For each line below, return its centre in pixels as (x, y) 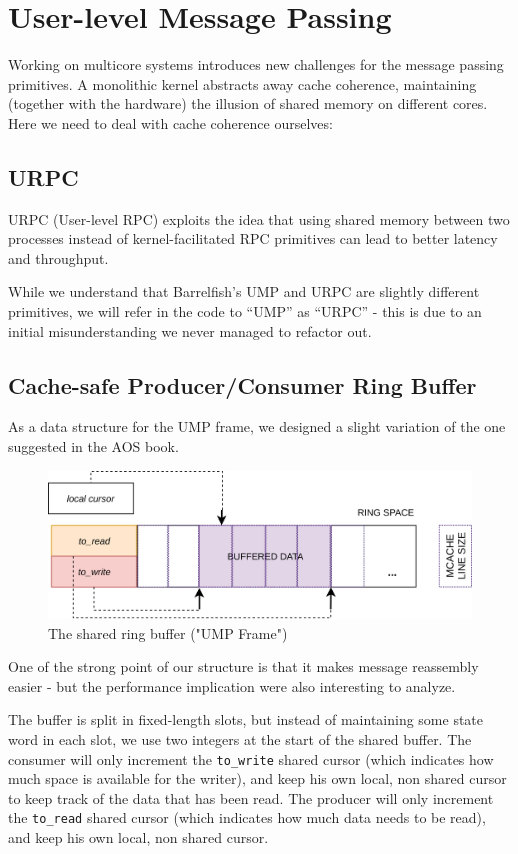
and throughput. (58, 257)
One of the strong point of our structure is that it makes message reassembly (243, 666)
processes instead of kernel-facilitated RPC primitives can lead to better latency (253, 238)
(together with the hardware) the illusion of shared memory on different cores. (248, 103)
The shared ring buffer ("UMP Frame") (168, 632)
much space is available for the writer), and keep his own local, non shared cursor (257, 778)
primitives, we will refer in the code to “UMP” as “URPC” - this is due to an (245, 311)
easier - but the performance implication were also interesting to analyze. (232, 685)
